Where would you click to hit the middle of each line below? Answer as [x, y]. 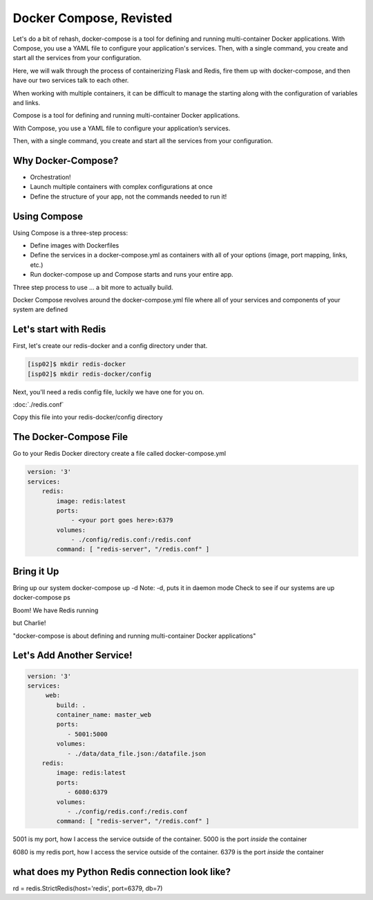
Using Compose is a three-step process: [70, 232]
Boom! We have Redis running [56, 610]
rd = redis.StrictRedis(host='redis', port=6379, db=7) [88, 888]
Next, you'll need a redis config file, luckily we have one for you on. [108, 392]
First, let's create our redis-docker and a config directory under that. [110, 346]
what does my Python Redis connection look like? [122, 872]
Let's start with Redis [59, 330]
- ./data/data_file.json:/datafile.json [137, 753]
